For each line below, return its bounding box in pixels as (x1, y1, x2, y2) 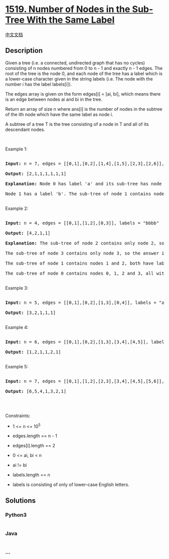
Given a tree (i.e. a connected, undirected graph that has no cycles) (5, 59, 145, 66)
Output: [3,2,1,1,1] (5, 309, 56, 315)
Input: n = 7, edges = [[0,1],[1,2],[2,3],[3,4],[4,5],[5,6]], (5, 378, 164, 384)
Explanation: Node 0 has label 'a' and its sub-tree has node (5, 181, 162, 187)
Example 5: (5, 363, 29, 369)
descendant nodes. (5, 126, 45, 132)
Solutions (5, 496, 36, 505)
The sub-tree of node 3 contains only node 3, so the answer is (5, 250, 167, 256)
